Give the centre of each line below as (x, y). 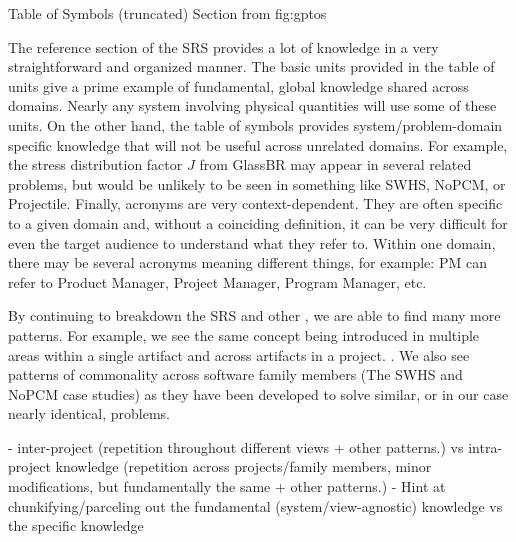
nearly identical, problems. (89, 413)
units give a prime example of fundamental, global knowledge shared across (238, 85)
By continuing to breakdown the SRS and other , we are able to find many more (254, 315)
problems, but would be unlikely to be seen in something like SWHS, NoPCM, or (257, 183)
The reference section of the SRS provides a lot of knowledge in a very (223, 46)
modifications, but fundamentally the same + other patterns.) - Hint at (227, 486)
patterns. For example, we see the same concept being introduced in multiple (244, 334)
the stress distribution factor (95, 164)
